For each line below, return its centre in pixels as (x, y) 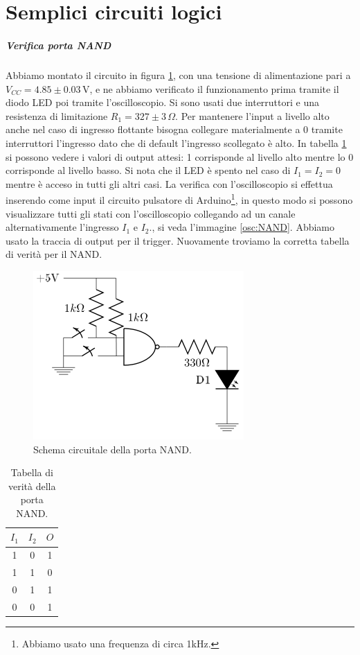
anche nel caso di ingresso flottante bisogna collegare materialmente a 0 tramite (174, 129)
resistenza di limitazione (57, 115)
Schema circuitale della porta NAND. (112, 449)
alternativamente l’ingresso (62, 227)
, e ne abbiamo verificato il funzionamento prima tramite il (214, 88)
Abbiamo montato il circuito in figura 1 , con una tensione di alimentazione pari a (178, 75)
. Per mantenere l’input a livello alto (252, 115)
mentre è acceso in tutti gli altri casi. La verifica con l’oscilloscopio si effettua (169, 183)
